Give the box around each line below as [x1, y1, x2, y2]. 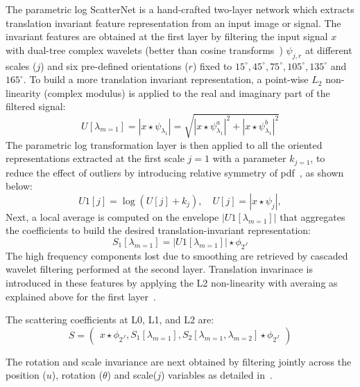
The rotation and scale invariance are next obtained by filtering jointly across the [6, 354, 352, 368]
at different [305, 42, 352, 57]
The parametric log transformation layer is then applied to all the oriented [6, 137, 323, 152]
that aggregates [280, 209, 345, 224]
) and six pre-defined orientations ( [40, 58, 189, 73]
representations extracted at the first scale [6, 151, 185, 165]
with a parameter [212, 151, 286, 165]
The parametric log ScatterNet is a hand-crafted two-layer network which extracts [6, 2, 354, 16]
